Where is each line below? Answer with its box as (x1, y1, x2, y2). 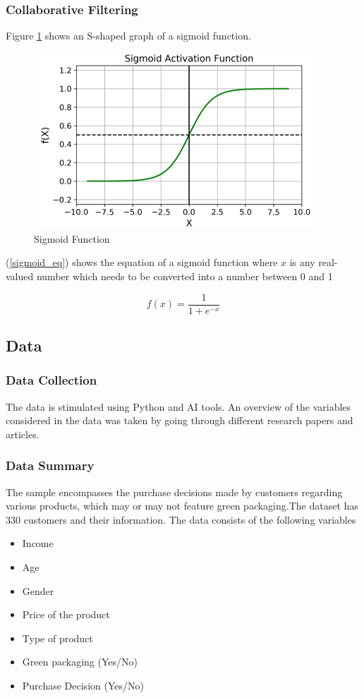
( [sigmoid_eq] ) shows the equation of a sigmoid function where (6, 255, 278, 270)
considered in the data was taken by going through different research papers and (6, 413, 353, 428)
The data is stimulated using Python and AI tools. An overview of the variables (6, 399, 351, 414)
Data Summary (6, 457, 95, 474)
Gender (22, 583, 54, 598)
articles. (6, 426, 40, 441)
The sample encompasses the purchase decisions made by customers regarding (6, 484, 343, 499)
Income (22, 536, 54, 550)
